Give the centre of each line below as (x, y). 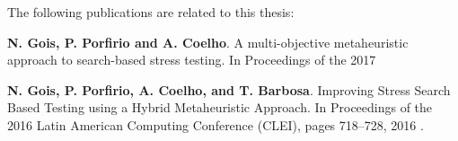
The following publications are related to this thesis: (151, 12)
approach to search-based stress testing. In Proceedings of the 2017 (192, 60)
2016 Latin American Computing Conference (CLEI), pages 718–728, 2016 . (216, 124)
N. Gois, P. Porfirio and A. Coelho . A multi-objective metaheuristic (208, 42)
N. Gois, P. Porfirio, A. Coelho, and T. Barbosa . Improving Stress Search (229, 89)
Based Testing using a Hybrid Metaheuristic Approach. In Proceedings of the (220, 107)
